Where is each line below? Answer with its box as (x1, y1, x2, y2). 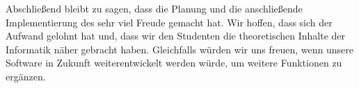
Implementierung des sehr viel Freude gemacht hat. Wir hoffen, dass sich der (6, 15, 333, 29)
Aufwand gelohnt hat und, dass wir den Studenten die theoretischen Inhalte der (6, 28, 346, 43)
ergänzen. (6, 69, 46, 83)
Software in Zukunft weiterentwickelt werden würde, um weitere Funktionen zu (6, 55, 342, 70)
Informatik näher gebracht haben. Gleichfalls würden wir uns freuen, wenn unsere (6, 42, 353, 56)
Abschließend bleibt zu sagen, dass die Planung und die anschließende (6, 1, 303, 15)
